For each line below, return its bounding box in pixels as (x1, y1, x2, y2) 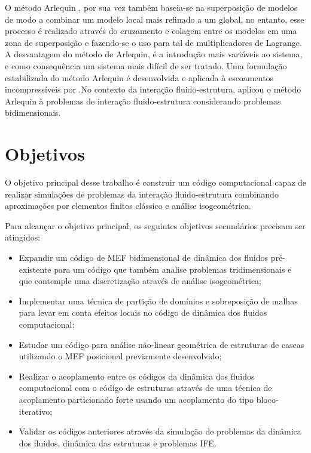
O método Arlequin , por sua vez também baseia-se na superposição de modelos (5, 1, 298, 13)
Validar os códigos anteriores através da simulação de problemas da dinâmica (19, 425, 301, 437)
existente (19, 263, 51, 275)
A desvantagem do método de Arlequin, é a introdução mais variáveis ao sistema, (5, 48, 303, 60)
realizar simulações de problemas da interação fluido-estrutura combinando (5, 187, 279, 200)
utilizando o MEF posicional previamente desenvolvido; (19, 350, 222, 362)
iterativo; (19, 405, 53, 417)
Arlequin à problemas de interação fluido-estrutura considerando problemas (5, 94, 281, 107)
